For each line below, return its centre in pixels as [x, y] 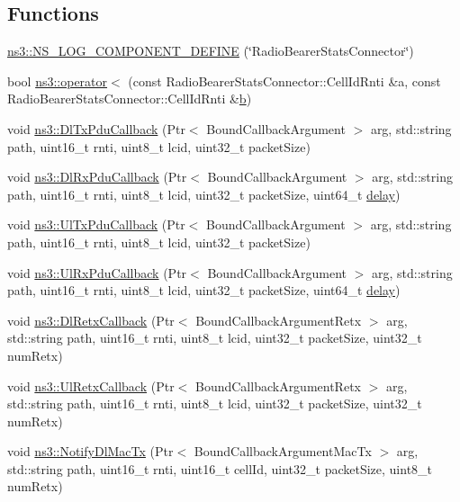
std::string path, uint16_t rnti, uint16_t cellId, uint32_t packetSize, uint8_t [220, 468]
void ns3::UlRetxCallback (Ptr [91, 385]
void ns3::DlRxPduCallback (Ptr [97, 177]
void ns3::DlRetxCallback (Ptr [91, 320]
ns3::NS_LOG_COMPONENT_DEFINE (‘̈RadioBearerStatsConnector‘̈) [211, 51]
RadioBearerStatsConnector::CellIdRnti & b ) [130, 99]
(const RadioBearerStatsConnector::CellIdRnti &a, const [284, 81]
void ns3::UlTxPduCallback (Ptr [96, 224]
